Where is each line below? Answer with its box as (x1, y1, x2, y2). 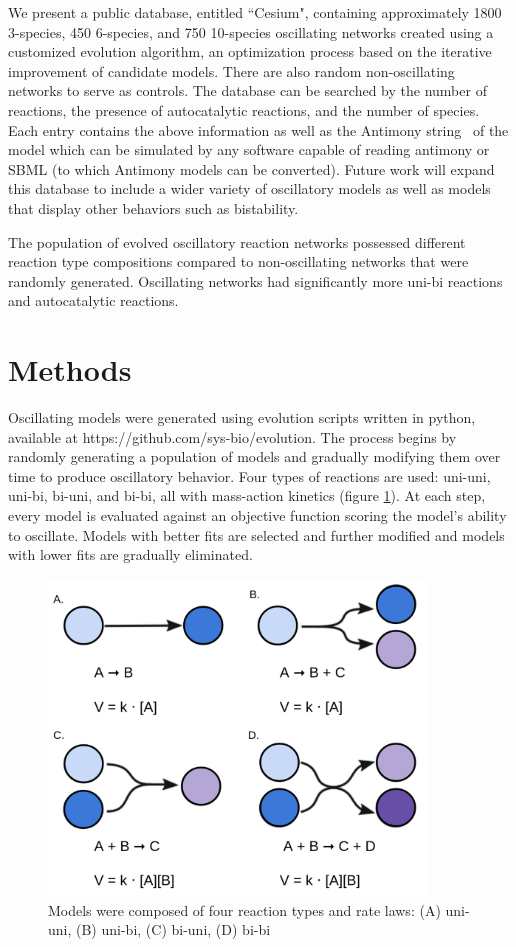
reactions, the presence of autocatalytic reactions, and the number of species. (8, 99, 480, 120)
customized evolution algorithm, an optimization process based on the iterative (8, 41, 492, 62)
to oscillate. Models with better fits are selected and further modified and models (8, 524, 505, 545)
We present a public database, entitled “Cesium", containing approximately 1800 (8, 2, 502, 22)
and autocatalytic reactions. (8, 290, 179, 311)
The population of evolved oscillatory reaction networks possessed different (8, 231, 466, 252)
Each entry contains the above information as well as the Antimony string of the (8, 119, 509, 140)
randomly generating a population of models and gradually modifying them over (8, 446, 501, 467)
